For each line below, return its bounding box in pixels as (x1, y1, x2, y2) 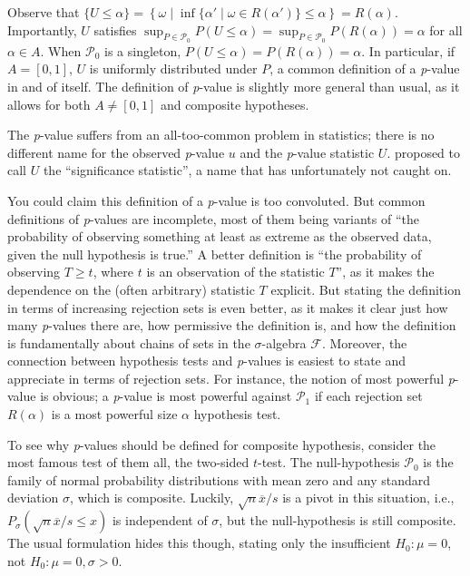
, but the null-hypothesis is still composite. (219, 511, 456, 530)
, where (93, 262, 134, 281)
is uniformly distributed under (89, 59, 258, 78)
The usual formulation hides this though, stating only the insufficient (7, 533, 391, 552)
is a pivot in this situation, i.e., (282, 488, 455, 507)
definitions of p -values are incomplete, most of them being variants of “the (7, 209, 419, 228)
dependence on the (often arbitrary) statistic (7, 279, 255, 298)
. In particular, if (361, 41, 455, 60)
